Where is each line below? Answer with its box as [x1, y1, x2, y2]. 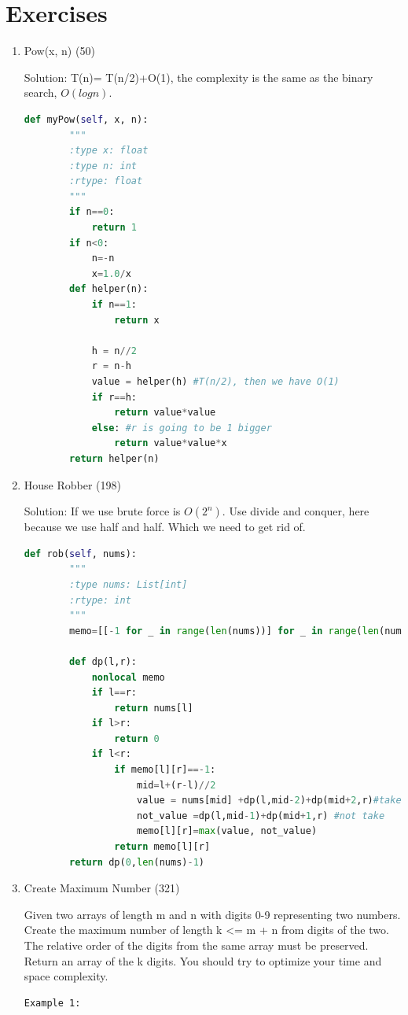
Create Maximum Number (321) [24, 880, 180, 896]
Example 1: [24, 997, 81, 1009]
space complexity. [24, 968, 108, 984]
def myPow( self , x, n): [24, 113, 149, 125]
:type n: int [69, 160, 137, 172]
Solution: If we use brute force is [24, 503, 181, 519]
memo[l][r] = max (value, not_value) [136, 825, 318, 837]
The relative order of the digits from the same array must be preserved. [24, 937, 369, 953]
